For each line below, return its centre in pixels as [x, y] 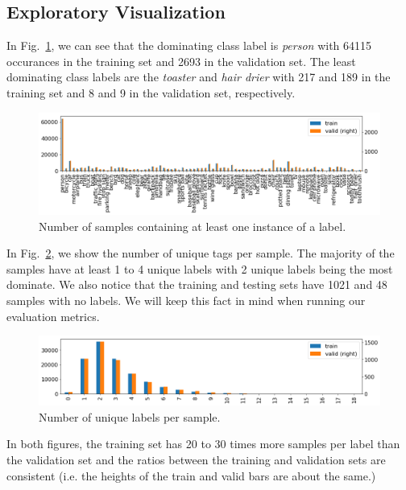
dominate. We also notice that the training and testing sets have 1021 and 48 [197, 284]
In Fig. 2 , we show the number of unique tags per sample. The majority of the [201, 253]
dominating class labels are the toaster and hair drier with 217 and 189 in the [199, 77]
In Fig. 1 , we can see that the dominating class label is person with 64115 [189, 45]
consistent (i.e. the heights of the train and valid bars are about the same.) [191, 475]
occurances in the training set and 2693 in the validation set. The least [181, 61]
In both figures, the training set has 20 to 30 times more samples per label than [203, 444]
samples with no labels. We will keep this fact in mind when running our [186, 300]
